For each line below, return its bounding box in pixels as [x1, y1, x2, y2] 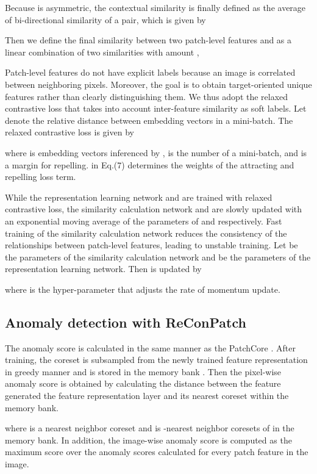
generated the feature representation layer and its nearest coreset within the [5, 389, 289, 402]
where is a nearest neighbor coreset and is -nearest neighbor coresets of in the [5, 422, 294, 434]
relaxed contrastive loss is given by [5, 126, 134, 138]
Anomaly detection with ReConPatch [5, 312, 246, 331]
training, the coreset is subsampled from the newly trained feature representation [5, 353, 308, 366]
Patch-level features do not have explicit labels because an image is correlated [5, 66, 296, 79]
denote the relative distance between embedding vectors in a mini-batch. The [5, 113, 293, 126]
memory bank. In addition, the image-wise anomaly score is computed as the [5, 433, 292, 446]
